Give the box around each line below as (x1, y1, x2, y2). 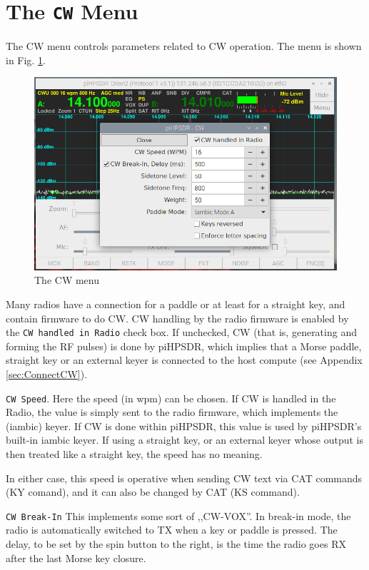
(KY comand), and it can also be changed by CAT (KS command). (6, 484, 300, 499)
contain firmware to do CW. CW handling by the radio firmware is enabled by (6, 310, 349, 325)
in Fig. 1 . (6, 52, 46, 67)
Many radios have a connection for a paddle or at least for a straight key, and (6, 296, 345, 311)
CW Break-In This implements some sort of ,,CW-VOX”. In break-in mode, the (6, 508, 351, 523)
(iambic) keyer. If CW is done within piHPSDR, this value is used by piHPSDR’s (6, 418, 362, 433)
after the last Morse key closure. (6, 550, 146, 565)
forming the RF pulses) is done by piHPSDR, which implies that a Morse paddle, (6, 338, 362, 353)
